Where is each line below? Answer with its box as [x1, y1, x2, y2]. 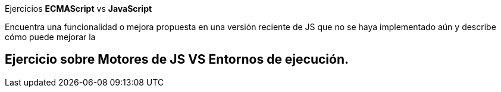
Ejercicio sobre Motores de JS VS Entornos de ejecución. [5, 52, 349, 67]
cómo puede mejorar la [5, 32, 96, 42]
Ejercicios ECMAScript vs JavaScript [5, 4, 152, 14]
